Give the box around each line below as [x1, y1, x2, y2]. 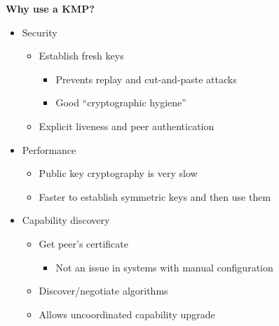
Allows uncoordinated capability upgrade [39, 306, 215, 321]
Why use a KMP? [6, 1, 95, 15]
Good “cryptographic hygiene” [55, 95, 186, 110]
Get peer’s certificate [39, 236, 128, 250]
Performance [22, 142, 76, 157]
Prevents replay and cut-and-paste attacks [55, 71, 237, 86]
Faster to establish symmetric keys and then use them [39, 189, 271, 204]
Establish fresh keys [39, 48, 124, 63]
